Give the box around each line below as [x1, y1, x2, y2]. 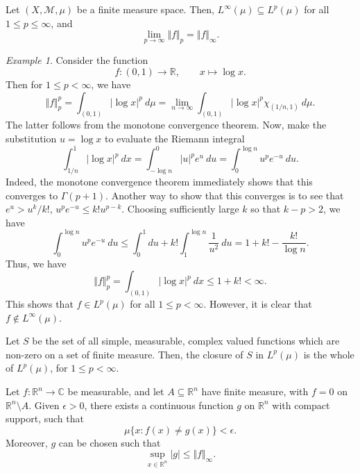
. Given [28, 397, 60, 412]
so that [250, 201, 281, 216]
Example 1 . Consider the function [6, 53, 148, 67]
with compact [272, 397, 330, 412]
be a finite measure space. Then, [76, 2, 214, 16]
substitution [6, 131, 57, 146]
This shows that [6, 297, 74, 311]
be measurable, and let [67, 384, 164, 399]
